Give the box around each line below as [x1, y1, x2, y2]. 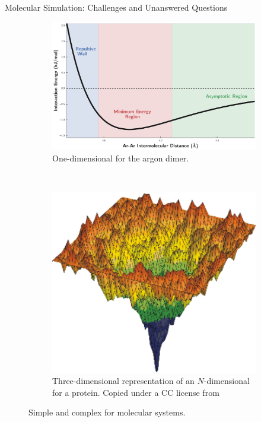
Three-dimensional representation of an [52, 375, 195, 387]
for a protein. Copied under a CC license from [52, 386, 219, 398]
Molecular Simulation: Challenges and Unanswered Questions [5, 1, 228, 13]
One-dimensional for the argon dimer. [52, 152, 189, 164]
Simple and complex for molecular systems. [28, 406, 186, 418]
